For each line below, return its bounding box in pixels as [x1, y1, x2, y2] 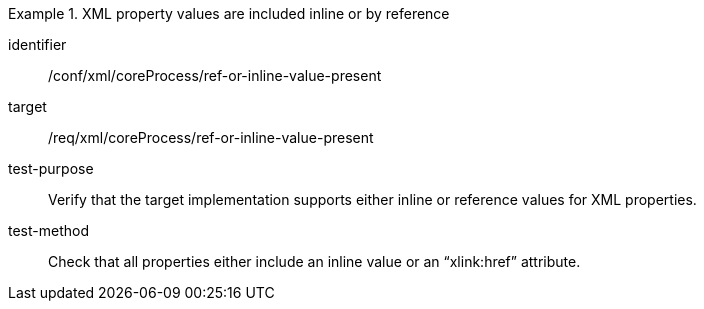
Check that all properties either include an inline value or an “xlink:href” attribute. [48, 253, 581, 270]
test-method [8, 222, 89, 239]
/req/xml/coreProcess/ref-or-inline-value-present [48, 129, 374, 146]
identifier [8, 36, 67, 53]
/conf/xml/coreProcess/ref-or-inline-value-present [48, 67, 382, 84]
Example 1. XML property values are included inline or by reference [8, 5, 450, 22]
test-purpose [8, 160, 94, 177]
